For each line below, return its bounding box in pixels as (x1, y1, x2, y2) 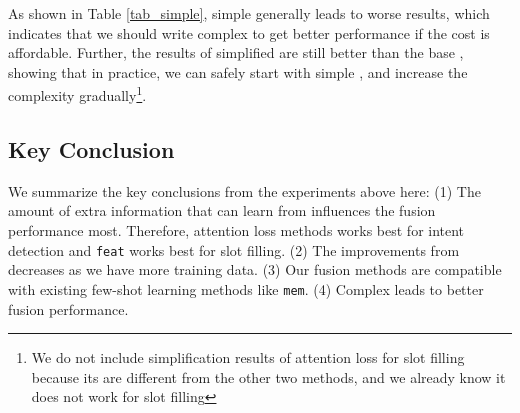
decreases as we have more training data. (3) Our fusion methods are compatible (8, 259, 502, 280)
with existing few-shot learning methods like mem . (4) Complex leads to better (8, 278, 484, 299)
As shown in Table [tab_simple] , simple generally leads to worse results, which (8, 3, 490, 23)
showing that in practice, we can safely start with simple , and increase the (8, 61, 468, 82)
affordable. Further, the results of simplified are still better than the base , (8, 42, 464, 63)
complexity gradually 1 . (8, 82, 147, 106)
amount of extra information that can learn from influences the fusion (8, 200, 436, 221)
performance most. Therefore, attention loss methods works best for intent (8, 220, 465, 241)
